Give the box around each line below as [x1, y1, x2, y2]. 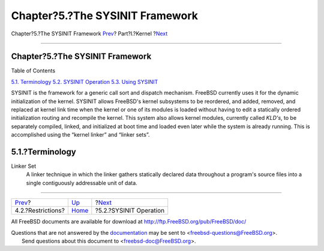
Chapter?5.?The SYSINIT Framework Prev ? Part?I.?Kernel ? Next [11, 30, 168, 37]
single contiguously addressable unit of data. [26, 179, 137, 186]
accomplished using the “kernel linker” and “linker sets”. [11, 131, 150, 138]
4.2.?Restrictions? [14, 207, 65, 215]
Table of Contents [11, 67, 56, 74]
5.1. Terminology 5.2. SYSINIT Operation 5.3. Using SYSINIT [11, 78, 158, 85]
